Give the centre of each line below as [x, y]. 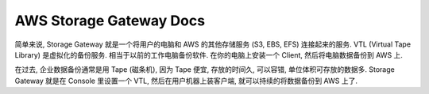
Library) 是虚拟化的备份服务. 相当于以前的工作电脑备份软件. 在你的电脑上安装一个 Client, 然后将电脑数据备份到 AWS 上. [209, 55]
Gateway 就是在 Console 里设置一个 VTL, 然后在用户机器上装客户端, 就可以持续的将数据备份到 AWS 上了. [186, 81]
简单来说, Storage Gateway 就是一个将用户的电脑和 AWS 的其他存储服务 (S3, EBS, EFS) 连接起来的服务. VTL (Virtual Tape [213, 44]
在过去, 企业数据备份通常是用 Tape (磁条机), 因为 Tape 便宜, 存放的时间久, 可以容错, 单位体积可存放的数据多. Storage [205, 70]
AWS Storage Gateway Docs [110, 21]
